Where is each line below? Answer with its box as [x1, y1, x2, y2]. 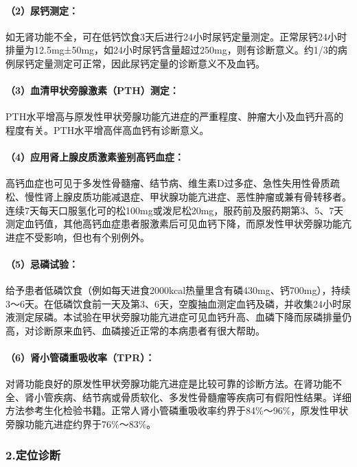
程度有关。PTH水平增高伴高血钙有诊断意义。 [5, 122, 209, 137]
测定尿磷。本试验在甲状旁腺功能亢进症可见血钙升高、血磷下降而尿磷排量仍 [14, 310, 352, 324]
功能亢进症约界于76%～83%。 [24, 417, 157, 431]
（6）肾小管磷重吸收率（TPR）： [5, 350, 155, 365]
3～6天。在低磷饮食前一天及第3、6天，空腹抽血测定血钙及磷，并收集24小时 [5, 296, 342, 310]
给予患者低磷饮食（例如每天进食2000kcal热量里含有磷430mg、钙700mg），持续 [5, 283, 351, 297]
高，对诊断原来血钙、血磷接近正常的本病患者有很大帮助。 [5, 323, 265, 337]
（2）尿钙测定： [5, 3, 79, 17]
